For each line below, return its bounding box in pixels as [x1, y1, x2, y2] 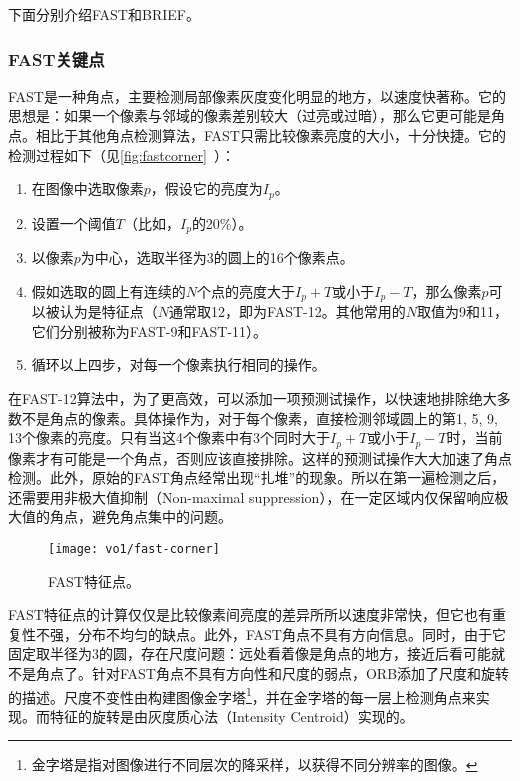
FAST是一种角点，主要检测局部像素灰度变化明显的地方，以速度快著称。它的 [8, 85, 506, 106]
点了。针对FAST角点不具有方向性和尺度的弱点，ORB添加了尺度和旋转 [49, 662, 510, 683]
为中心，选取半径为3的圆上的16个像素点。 [80, 247, 354, 268]
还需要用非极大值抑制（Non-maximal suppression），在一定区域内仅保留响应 [8, 486, 495, 507]
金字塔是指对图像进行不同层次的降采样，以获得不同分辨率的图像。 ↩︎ [31, 754, 478, 775]
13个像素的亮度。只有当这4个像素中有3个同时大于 [8, 427, 330, 448]
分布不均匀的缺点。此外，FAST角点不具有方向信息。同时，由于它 [77, 623, 506, 644]
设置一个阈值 [31, 212, 116, 233]
